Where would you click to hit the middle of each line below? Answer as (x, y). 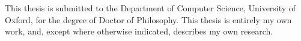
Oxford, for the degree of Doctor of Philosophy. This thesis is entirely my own (148, 19)
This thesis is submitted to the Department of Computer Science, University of (150, 8)
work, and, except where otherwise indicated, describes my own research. (139, 31)
